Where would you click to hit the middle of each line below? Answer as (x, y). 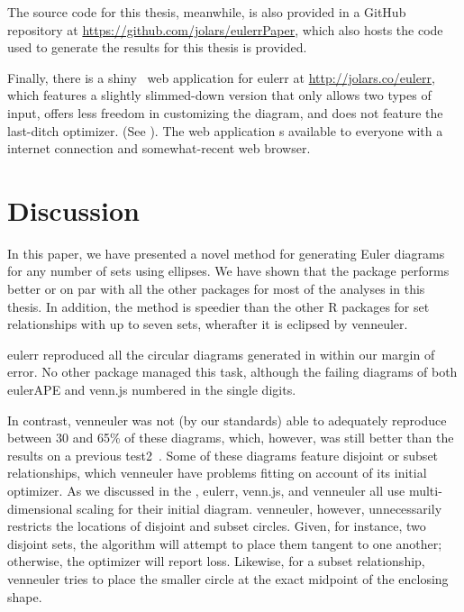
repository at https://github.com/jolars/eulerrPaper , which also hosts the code (225, 29)
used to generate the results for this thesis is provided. (157, 47)
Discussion (73, 210)
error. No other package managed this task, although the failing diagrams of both (232, 372)
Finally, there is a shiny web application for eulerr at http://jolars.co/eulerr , (221, 77)
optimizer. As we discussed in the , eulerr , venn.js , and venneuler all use (206, 490)
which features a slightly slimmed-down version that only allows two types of (219, 95)
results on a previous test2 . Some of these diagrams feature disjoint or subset (223, 455)
